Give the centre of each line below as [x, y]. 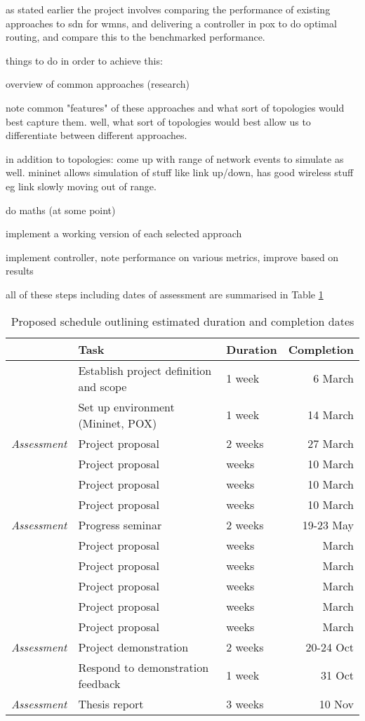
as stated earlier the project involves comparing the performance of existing [168, 9]
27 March [331, 443]
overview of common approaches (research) [98, 84]
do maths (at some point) [61, 210]
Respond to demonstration [144, 667]
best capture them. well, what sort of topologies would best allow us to [158, 121]
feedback [99, 683]
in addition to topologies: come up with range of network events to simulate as [175, 158]
